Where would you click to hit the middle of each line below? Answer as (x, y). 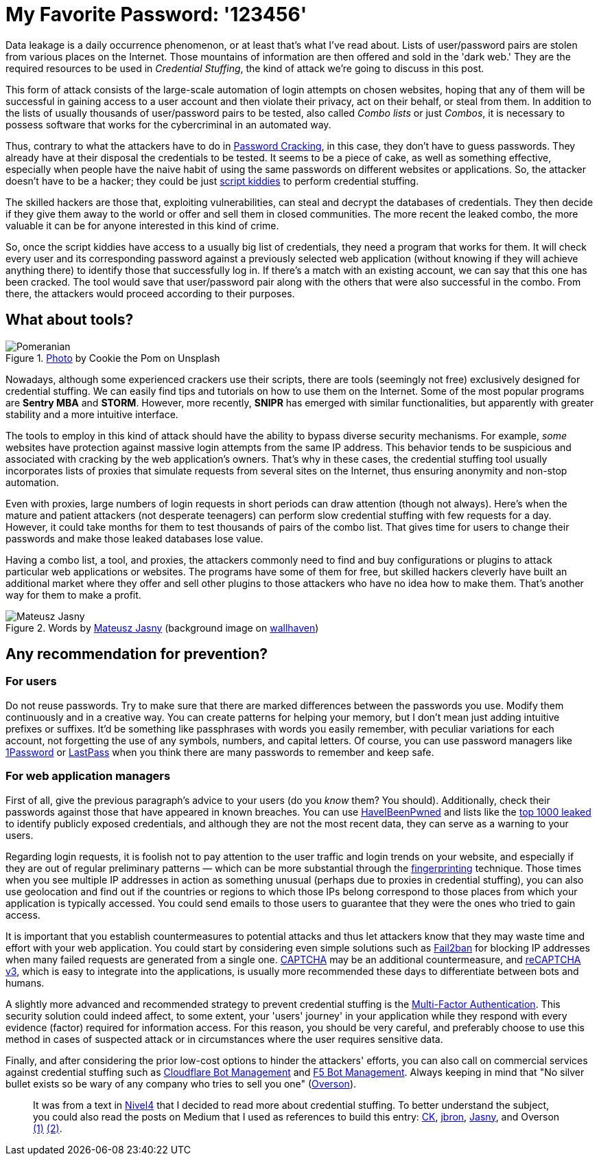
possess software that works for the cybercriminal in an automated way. (168, 124)
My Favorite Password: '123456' (156, 14)
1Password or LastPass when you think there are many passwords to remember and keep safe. (220, 752)
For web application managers (88, 776)
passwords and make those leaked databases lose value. (134, 538)
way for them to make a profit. (73, 595)
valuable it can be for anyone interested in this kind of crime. (142, 225)
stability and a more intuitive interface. (92, 414)
